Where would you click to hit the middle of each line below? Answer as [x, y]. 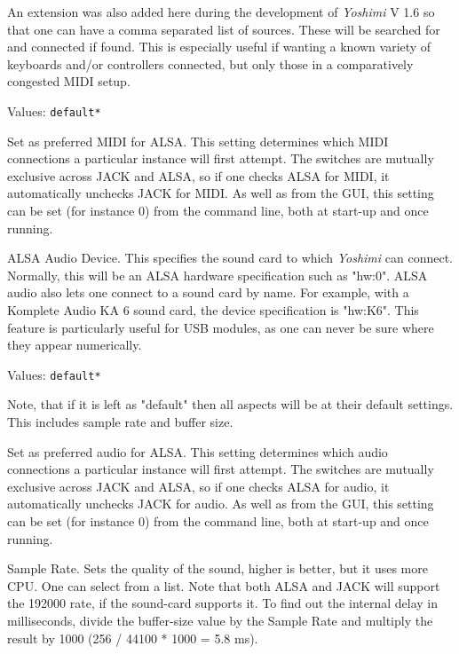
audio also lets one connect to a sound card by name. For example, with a [208, 292]
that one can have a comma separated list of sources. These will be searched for [224, 29]
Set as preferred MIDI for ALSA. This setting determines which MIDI [198, 141]
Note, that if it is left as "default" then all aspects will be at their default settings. [230, 404]
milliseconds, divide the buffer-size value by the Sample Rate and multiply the [220, 620]
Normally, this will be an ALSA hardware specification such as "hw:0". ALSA [218, 275]
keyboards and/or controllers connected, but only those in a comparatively [210, 63]
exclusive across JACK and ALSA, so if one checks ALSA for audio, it [198, 486]
